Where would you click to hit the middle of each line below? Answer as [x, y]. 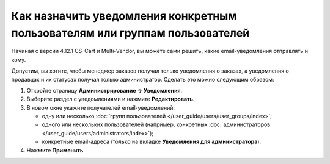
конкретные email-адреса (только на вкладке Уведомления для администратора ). [152, 142]
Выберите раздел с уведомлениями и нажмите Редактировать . [111, 99]
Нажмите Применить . [56, 150]
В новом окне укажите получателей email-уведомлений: [101, 107]
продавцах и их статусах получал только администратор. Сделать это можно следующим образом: [143, 79]
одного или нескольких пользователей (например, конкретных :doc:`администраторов [156, 124]
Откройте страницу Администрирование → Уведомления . [105, 90]
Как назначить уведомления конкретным [124, 16]
